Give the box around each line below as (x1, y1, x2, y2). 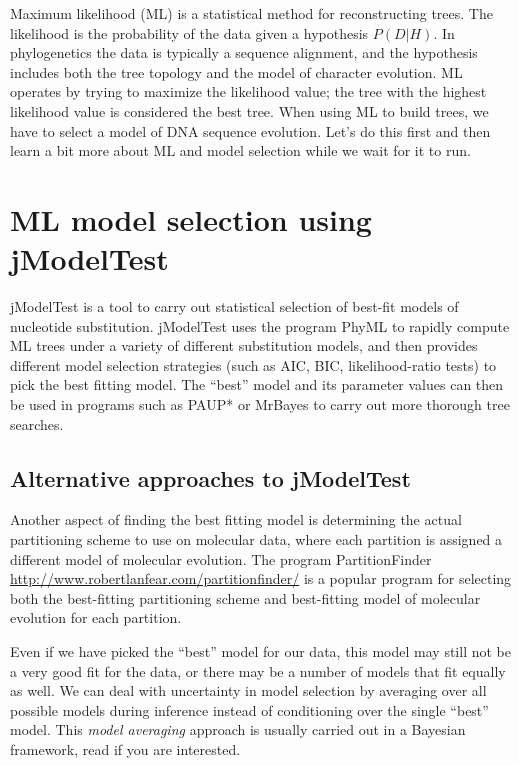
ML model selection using (10, 198, 372, 239)
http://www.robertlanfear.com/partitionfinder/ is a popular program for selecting (10, 568, 512, 589)
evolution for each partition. (10, 607, 182, 628)
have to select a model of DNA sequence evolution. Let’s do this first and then (10, 120, 491, 141)
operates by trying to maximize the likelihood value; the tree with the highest (10, 81, 487, 102)
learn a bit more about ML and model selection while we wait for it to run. (10, 140, 471, 161)
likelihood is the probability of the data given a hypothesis (10, 22, 369, 43)
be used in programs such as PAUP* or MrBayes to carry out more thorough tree (10, 394, 510, 415)
